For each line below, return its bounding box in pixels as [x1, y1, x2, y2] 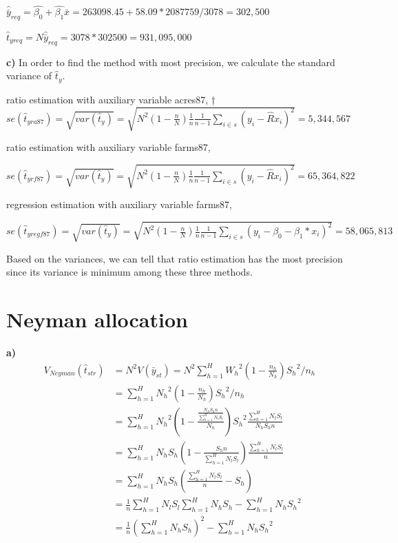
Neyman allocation [6, 305, 188, 334]
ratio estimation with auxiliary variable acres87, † [6, 92, 216, 106]
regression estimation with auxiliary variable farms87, [6, 197, 232, 212]
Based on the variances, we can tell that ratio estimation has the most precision [6, 251, 343, 265]
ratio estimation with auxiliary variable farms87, [6, 140, 211, 154]
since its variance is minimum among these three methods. [6, 265, 253, 279]
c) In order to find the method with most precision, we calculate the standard [6, 54, 335, 69]
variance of [6, 68, 52, 83]
